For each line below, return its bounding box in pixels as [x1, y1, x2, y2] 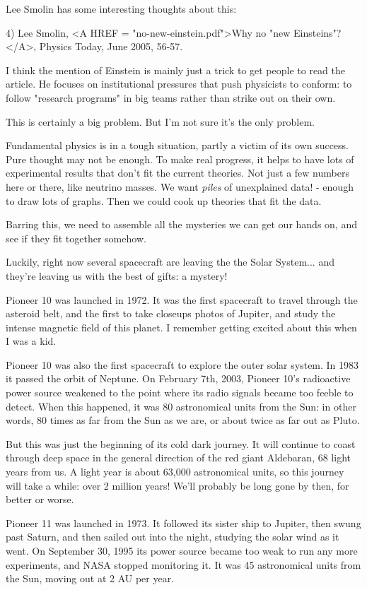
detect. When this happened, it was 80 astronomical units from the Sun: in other [6, 399, 356, 413]
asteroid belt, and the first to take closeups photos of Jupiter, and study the [6, 306, 336, 321]
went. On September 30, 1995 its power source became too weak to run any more [6, 543, 358, 557]
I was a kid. [6, 334, 57, 348]
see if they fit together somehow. [6, 230, 146, 245]
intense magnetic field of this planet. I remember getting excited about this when [6, 319, 357, 334]
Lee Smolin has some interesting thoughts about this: [6, 1, 237, 16]
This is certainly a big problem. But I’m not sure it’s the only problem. [6, 114, 315, 129]
